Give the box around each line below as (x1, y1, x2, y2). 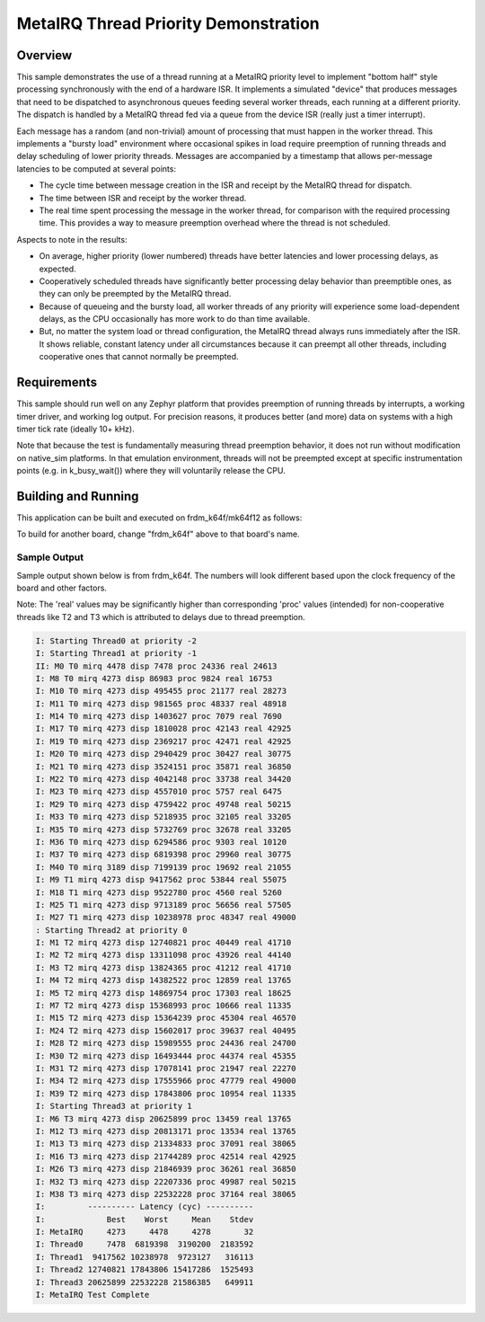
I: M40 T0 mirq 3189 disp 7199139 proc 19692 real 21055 (35, 862, 292, 872)
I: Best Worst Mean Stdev (35, 1214, 254, 1224)
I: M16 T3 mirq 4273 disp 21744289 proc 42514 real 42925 (35, 1151, 296, 1161)
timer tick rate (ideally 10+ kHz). (16, 423, 135, 434)
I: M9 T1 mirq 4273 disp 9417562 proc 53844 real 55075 (35, 874, 287, 885)
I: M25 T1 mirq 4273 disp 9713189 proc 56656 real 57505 (35, 900, 292, 909)
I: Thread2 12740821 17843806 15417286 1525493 (35, 1264, 254, 1275)
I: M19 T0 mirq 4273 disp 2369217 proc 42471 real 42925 (35, 736, 292, 746)
